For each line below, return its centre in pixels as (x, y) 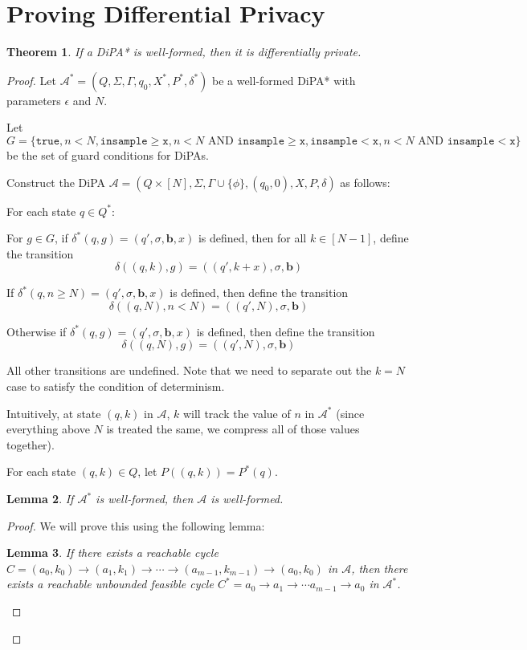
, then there (380, 568)
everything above (48, 429)
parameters (34, 100)
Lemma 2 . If (40, 499)
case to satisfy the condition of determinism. (116, 386)
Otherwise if (37, 331)
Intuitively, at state (54, 413)
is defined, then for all (252, 238)
